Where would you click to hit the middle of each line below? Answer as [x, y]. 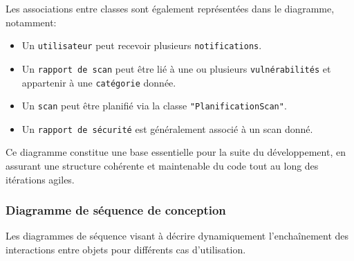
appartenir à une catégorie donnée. [99, 82]
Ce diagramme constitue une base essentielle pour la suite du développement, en [176, 152]
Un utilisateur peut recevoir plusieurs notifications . [142, 45]
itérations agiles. [40, 179]
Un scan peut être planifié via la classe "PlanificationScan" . [154, 106]
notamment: [31, 22]
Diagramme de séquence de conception [116, 210]
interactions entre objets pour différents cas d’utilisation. [126, 250]
